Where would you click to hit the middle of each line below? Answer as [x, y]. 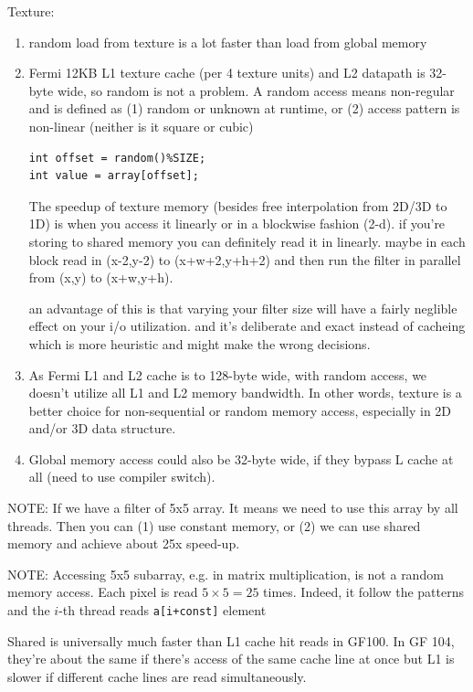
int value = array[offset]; [114, 176]
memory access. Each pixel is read [103, 592]
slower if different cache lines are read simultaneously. [157, 676]
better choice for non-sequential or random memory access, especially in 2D [240, 410]
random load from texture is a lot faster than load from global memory [228, 42]
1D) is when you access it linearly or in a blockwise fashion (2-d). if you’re [237, 224]
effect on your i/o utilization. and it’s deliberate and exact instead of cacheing [247, 326]
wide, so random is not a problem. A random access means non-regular [256, 90]
